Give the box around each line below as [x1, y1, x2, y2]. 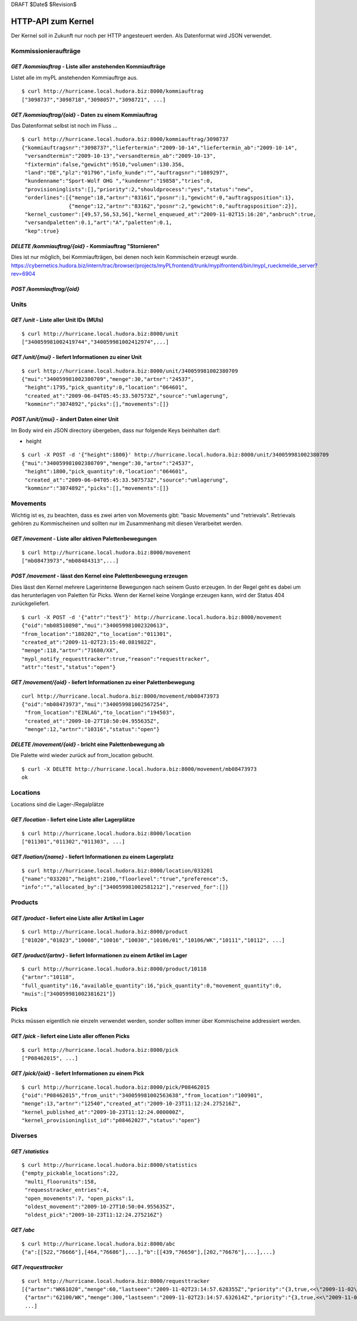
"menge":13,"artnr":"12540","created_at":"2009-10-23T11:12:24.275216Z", [21, 1100, 242, 1107]
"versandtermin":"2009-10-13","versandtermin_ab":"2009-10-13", [24, 152, 217, 160]
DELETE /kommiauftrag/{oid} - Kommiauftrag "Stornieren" [11, 242, 160, 249]
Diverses [11, 1131, 38, 1139]
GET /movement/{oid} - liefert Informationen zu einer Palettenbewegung [11, 679, 195, 686]
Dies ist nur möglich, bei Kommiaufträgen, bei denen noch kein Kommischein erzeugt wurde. [11, 254, 238, 261]
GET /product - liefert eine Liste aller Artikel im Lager [11, 914, 145, 922]
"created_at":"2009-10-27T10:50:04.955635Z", [24, 717, 160, 724]
